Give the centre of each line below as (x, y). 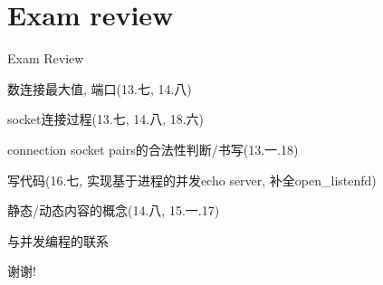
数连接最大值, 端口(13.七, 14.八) (100, 88)
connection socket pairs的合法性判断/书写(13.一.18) (153, 149)
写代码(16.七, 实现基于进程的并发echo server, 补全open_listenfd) (192, 180)
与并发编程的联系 (58, 240)
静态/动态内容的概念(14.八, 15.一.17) (114, 210)
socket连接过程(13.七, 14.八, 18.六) (106, 119)
